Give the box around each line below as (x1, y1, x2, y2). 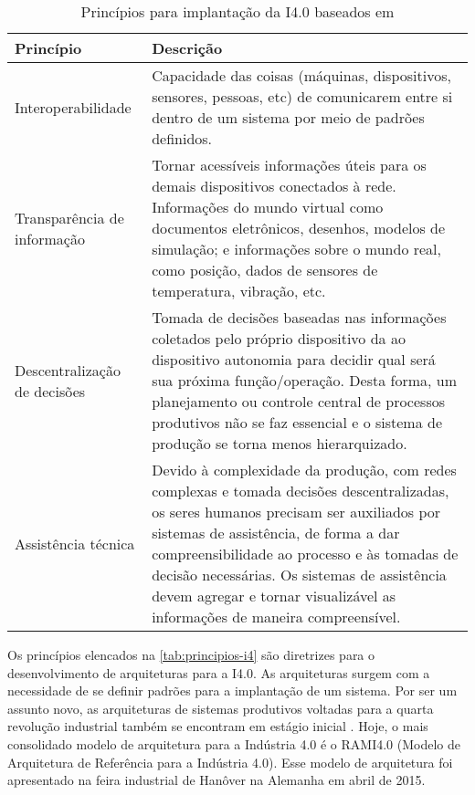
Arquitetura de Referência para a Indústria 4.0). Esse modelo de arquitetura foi (7, 752, 453, 771)
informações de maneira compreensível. (152, 606, 401, 627)
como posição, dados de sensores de (152, 259, 378, 280)
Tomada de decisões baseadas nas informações (152, 307, 447, 328)
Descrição (152, 37, 223, 58)
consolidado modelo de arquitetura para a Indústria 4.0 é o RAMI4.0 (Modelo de (7, 734, 460, 753)
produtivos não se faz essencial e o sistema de (152, 412, 443, 433)
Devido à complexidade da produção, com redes (152, 459, 457, 480)
